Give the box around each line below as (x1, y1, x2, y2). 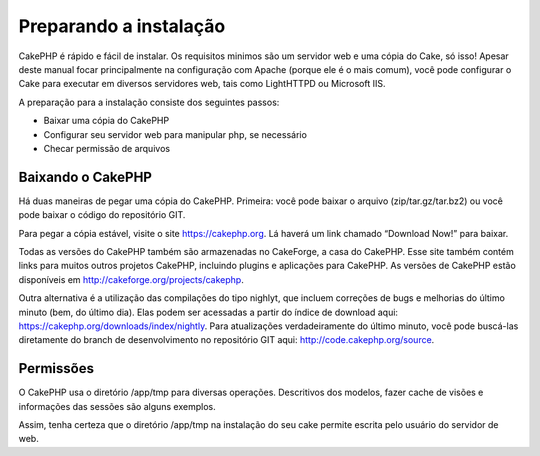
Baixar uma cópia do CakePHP (43, 115, 170, 127)
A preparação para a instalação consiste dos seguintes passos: (18, 96, 280, 108)
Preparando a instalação (18, 15, 226, 37)
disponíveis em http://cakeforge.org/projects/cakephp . (18, 273, 244, 285)
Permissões (18, 360, 95, 377)
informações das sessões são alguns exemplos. (18, 400, 216, 412)
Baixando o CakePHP (18, 168, 152, 185)
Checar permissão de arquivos (43, 142, 170, 154)
